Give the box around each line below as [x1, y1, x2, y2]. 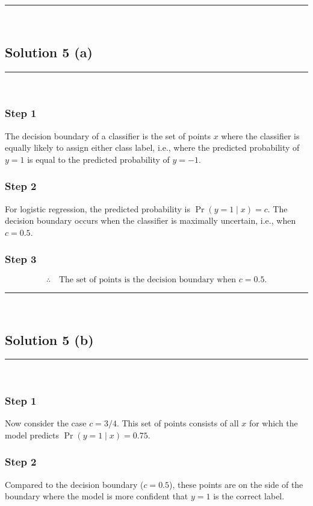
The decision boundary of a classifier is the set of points [5, 129, 211, 142]
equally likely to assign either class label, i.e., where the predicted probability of [5, 141, 300, 154]
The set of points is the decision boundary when [58, 275, 237, 284]
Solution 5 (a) [5, 42, 93, 61]
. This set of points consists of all [116, 417, 239, 429]
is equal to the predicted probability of [27, 153, 170, 165]
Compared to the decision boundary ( [5, 478, 144, 490]
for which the [249, 417, 298, 429]
